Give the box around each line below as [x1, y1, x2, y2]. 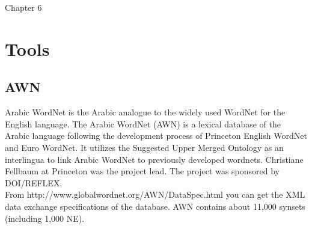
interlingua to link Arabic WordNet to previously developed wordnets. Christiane [5, 153, 304, 165]
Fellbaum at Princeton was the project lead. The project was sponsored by [5, 165, 280, 177]
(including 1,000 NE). [5, 212, 85, 224]
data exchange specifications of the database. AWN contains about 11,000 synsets [5, 200, 305, 212]
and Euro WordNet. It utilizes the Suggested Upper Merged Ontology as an [5, 141, 284, 153]
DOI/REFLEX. [5, 176, 63, 189]
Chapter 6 [5, 1, 42, 13]
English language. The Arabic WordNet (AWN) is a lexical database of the [5, 117, 281, 130]
